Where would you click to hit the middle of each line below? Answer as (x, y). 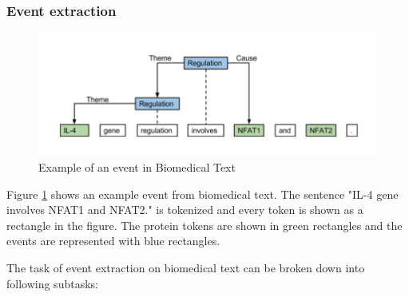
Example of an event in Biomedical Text (137, 167)
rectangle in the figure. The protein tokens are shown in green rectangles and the (204, 225)
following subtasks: (52, 283)
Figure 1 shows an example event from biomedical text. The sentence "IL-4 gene (203, 194)
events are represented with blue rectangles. (113, 241)
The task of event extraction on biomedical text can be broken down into (186, 268)
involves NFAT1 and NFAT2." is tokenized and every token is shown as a (185, 210)
